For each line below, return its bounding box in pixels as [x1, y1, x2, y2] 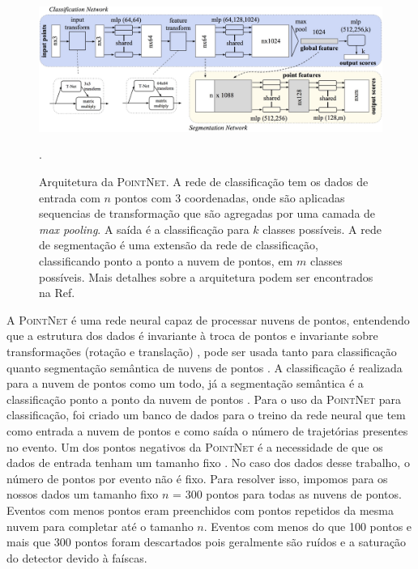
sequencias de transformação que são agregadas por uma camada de [39, 205, 376, 222]
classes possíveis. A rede [262, 220, 382, 237]
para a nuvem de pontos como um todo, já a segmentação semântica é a [6, 375, 364, 392]
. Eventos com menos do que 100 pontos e [203, 517, 412, 534]
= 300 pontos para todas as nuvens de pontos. [173, 486, 402, 503]
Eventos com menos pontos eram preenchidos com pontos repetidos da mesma [6, 501, 394, 518]
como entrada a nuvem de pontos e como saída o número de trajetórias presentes [6, 422, 408, 439]
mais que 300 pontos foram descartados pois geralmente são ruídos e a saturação [6, 533, 407, 550]
